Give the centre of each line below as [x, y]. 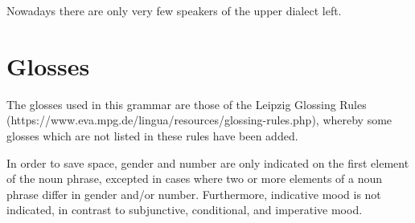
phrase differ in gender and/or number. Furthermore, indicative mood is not [194, 194]
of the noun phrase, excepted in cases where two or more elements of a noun [195, 178]
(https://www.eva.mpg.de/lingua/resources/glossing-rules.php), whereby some [199, 120]
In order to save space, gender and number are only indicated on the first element [208, 162]
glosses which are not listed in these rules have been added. [152, 135]
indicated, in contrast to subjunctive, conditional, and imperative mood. [185, 210]
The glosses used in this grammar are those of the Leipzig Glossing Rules [187, 104]
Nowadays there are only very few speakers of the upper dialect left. [174, 10]
